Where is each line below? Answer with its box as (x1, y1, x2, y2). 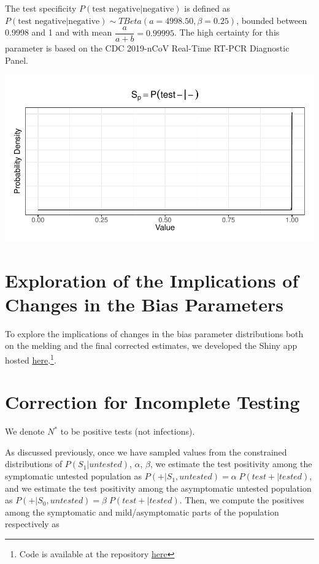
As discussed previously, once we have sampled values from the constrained (5, 445, 287, 458)
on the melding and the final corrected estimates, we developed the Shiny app (5, 339, 298, 352)
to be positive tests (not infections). (60, 425, 195, 438)
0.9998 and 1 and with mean (5, 26, 112, 39)
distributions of (5, 457, 63, 470)
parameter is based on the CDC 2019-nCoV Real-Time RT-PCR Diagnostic (5, 42, 290, 55)
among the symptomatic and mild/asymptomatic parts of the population (5, 505, 279, 518)
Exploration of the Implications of (5, 267, 299, 292)
